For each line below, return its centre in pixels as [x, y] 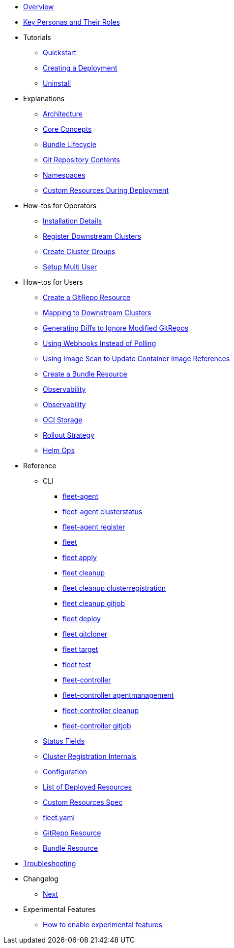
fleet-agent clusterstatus [102, 512]
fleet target [80, 649]
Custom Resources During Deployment [106, 190]
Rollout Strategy [69, 435]
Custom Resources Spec [83, 802]
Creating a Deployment [80, 68]
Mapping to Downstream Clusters [97, 313]
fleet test [77, 664]
